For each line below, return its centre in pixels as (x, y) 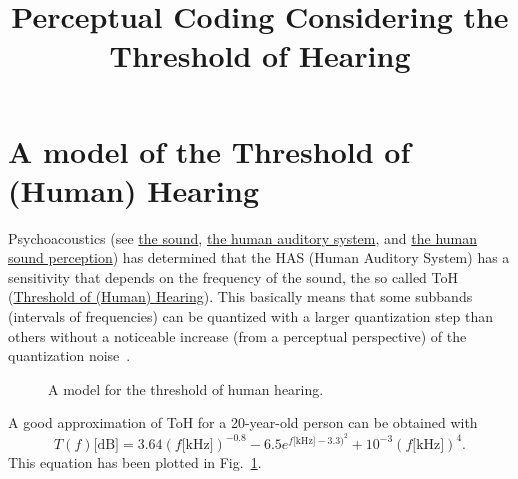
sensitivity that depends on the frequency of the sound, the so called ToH (233, 276)
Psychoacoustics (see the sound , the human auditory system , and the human (243, 237)
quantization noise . (69, 355)
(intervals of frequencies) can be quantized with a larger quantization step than (250, 316)
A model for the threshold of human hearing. (186, 388)
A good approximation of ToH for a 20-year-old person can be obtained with (243, 422)
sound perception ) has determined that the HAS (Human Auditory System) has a (259, 257)
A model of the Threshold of (209, 150)
